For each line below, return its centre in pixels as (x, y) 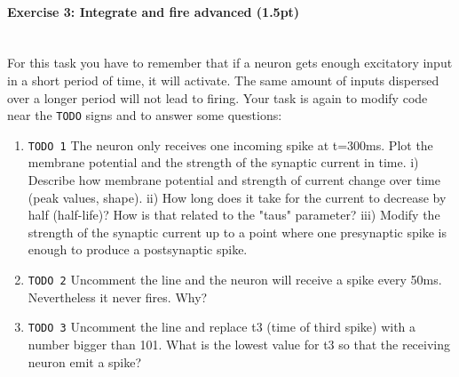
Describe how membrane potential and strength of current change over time (234, 180)
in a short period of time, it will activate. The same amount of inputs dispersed (223, 80)
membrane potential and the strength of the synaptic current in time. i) (223, 162)
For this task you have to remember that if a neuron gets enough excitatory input (230, 63)
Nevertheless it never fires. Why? (118, 297)
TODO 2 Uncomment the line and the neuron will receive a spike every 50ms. (235, 280)
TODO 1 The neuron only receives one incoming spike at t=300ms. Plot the (230, 144)
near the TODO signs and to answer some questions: (145, 115)
